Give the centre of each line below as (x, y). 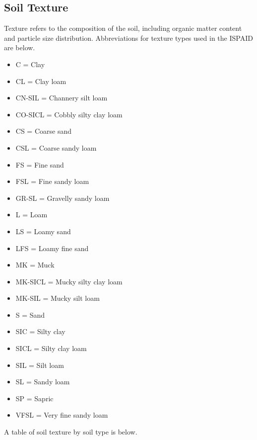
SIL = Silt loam (40, 365)
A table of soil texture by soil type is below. (71, 432)
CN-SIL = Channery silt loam (62, 98)
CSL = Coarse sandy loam (56, 147)
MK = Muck (35, 265)
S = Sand (30, 314)
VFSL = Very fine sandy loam (62, 415)
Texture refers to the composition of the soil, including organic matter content (123, 28)
